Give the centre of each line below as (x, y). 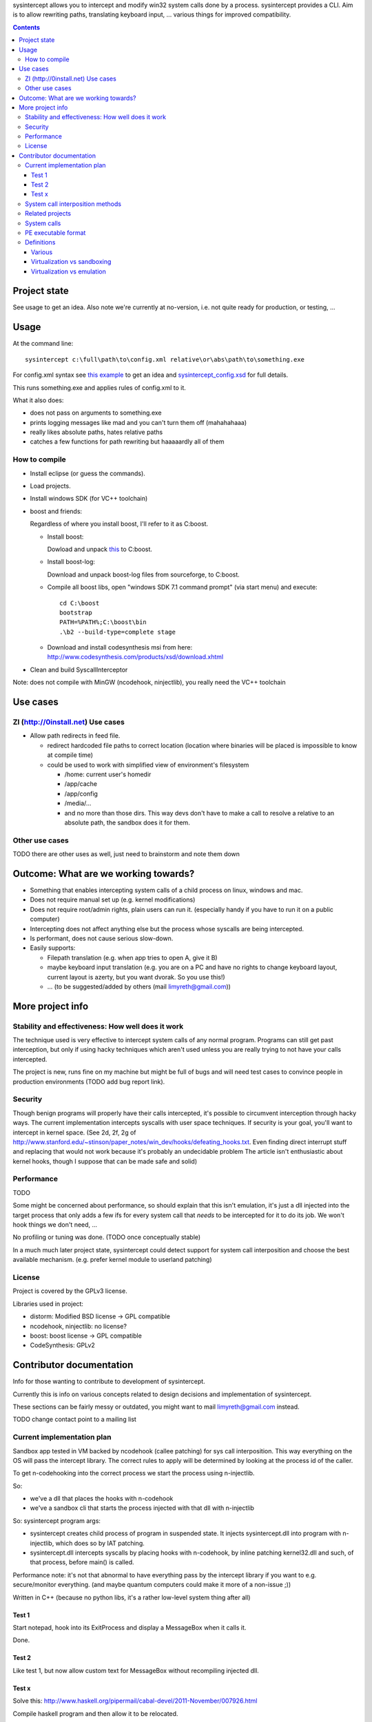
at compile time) (70, 755)
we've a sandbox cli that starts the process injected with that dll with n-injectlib (142, 1508)
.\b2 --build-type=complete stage (117, 632)
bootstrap (76, 612)
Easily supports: (53, 948)
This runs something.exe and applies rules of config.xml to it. (99, 387)
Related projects (48, 214)
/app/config (81, 793)
